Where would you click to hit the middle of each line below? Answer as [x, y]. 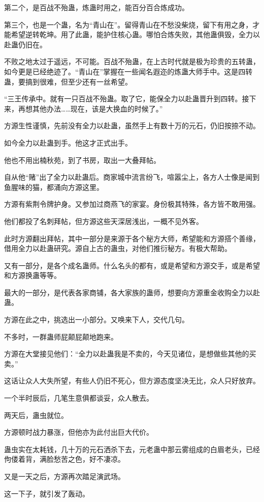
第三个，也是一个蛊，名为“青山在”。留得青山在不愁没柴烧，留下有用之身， [128, 24]
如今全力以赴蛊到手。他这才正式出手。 [68, 142]
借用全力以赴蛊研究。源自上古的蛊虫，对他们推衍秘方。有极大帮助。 [118, 248]
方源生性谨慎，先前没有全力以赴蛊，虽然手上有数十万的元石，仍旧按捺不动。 [132, 125]
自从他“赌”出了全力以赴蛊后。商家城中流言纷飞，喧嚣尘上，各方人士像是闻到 [132, 177]
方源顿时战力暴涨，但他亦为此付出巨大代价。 [79, 432]
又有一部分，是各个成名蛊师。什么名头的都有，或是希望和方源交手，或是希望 [132, 265]
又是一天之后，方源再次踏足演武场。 [64, 476]
